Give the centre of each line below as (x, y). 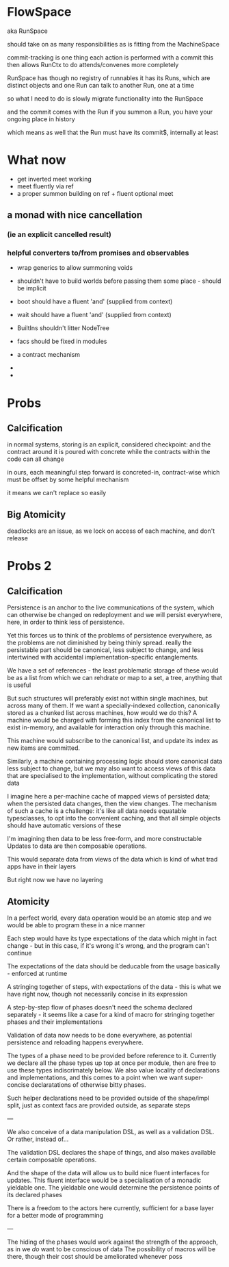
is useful (19, 685)
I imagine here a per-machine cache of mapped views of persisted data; (109, 796)
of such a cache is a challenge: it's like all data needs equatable (97, 811)
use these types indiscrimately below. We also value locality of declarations (113, 1070)
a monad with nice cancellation (75, 215)
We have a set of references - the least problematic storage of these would (113, 670)
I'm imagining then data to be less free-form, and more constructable (105, 839)
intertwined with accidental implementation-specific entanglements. (103, 657)
